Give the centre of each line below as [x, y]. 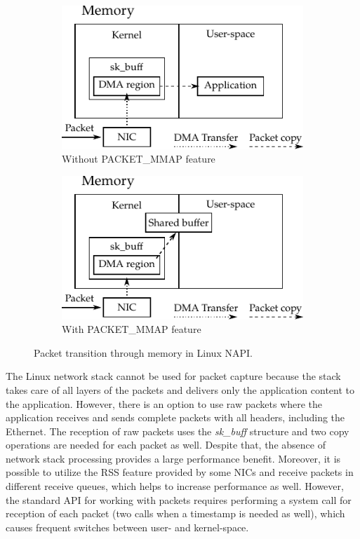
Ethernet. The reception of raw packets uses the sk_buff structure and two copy [178, 431]
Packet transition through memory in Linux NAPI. [143, 352]
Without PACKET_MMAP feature [139, 159]
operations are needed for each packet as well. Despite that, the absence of [166, 445]
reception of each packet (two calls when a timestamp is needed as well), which [175, 513]
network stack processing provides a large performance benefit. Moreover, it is [173, 458]
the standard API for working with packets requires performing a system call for [179, 499]
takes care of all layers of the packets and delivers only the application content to [180, 389]
